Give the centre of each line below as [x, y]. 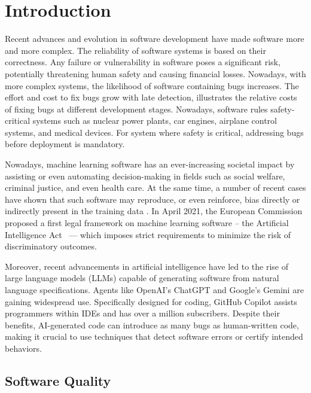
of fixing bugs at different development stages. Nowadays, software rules [136, 109]
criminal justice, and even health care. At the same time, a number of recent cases [155, 188]
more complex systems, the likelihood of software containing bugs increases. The [152, 85]
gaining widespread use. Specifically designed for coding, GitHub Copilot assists [151, 301]
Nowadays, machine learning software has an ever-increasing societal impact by [150, 164]
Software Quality [58, 380]
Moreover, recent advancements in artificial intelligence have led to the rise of [147, 266]
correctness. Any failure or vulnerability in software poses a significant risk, [143, 62]
